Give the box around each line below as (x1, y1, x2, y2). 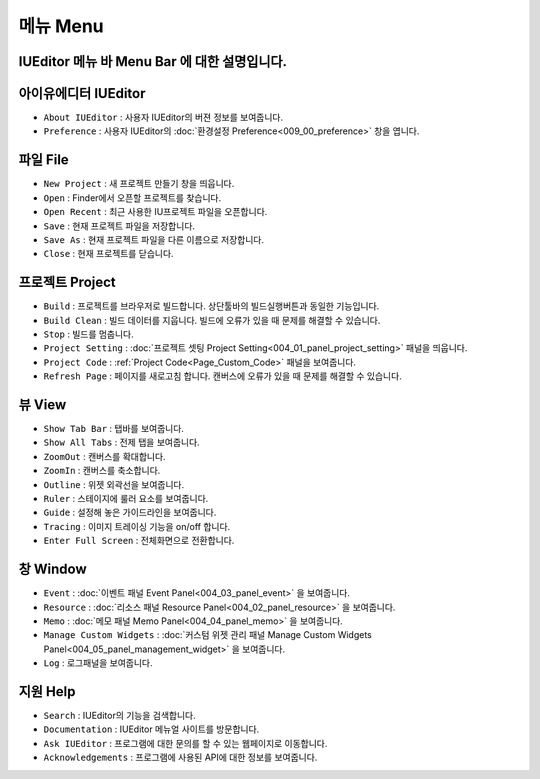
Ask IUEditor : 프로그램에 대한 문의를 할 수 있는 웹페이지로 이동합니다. (43, 737, 328, 749)
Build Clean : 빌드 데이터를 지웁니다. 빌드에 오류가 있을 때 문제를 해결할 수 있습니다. (43, 314, 381, 326)
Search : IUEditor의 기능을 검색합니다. (43, 709, 196, 721)
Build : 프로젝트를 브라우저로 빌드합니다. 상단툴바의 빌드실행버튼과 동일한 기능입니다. (43, 300, 380, 312)
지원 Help (18, 683, 76, 700)
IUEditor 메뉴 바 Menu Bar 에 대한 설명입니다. (18, 53, 288, 70)
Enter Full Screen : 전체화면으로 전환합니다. (43, 535, 235, 547)
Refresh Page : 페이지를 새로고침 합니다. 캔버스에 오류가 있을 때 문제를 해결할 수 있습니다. (43, 370, 402, 382)
